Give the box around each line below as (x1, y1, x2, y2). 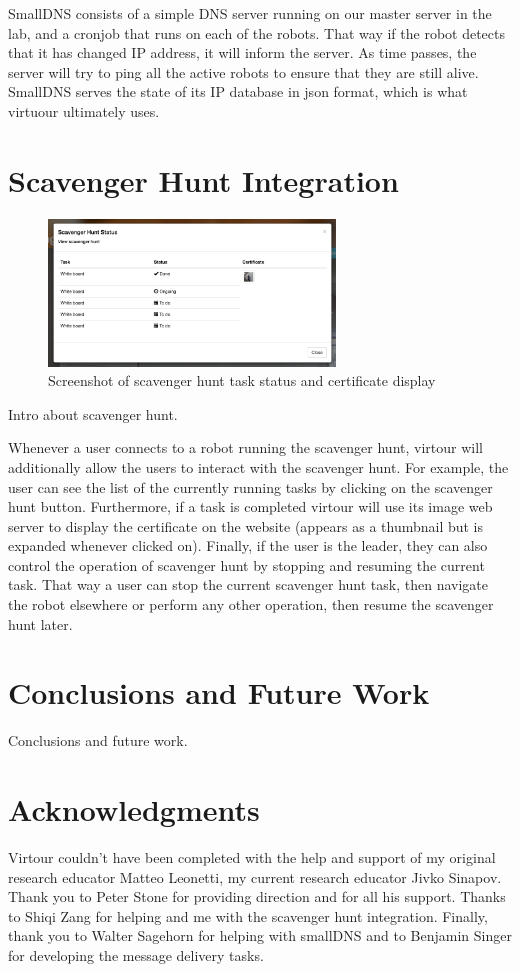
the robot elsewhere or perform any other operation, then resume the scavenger (8, 594, 494, 615)
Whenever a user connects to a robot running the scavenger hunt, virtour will (8, 437, 483, 458)
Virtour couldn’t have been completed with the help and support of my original (8, 847, 496, 868)
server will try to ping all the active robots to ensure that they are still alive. (8, 61, 479, 82)
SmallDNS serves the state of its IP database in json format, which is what (8, 81, 468, 102)
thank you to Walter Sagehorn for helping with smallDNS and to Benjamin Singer (8, 925, 512, 946)
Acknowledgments (8, 789, 260, 830)
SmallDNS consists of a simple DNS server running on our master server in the (8, 3, 492, 23)
